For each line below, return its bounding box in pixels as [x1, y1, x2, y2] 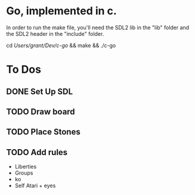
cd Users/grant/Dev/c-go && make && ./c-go [6, 42, 116, 49]
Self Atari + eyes [14, 182, 56, 189]
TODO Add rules [6, 147, 68, 157]
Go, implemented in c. [6, 4, 117, 18]
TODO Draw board [6, 106, 76, 117]
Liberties [14, 163, 37, 171]
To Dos [6, 63, 42, 76]
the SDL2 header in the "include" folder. [6, 30, 104, 37]
